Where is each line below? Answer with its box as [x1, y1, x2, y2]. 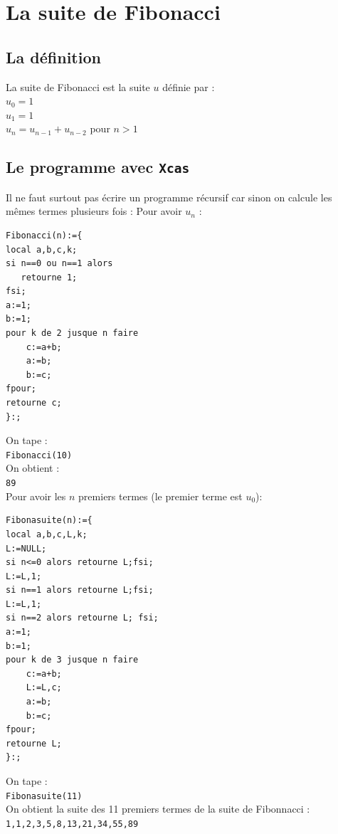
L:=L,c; [26, 682, 62, 693]
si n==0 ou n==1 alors [6, 258, 113, 269]
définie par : [162, 79, 215, 94]
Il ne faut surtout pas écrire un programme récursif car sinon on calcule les [6, 189, 332, 204]
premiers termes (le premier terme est [78, 488, 243, 503]
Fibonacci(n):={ [6, 230, 83, 241]
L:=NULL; [6, 543, 47, 554]
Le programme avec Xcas [6, 156, 190, 178]
